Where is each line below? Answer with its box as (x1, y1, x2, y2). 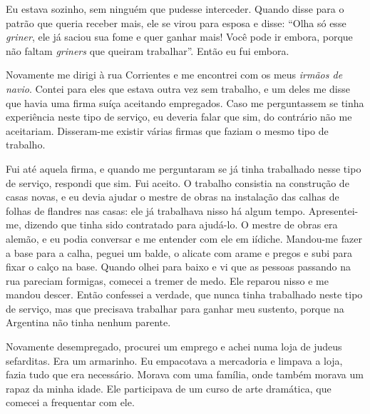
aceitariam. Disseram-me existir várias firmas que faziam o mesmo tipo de (6, 123, 329, 138)
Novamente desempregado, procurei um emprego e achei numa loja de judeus (6, 339, 342, 354)
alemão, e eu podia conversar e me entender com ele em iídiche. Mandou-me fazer (6, 231, 362, 246)
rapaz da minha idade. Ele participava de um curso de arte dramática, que (6, 380, 332, 395)
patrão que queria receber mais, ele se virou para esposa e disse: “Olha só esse (6, 15, 346, 30)
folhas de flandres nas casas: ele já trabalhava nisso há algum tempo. (6, 203, 306, 218)
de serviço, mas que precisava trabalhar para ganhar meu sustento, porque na (6, 301, 344, 315)
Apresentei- (308, 203, 359, 218)
